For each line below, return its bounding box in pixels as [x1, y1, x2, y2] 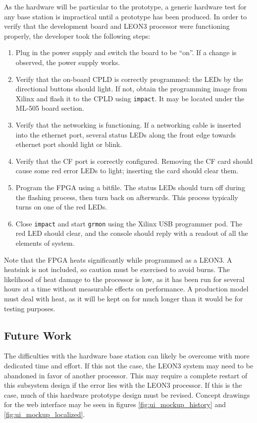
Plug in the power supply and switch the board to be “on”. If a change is [15, 47, 237, 58]
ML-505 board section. [15, 103, 84, 113]
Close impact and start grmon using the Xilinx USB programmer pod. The [15, 218, 243, 228]
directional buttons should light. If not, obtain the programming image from [15, 83, 247, 94]
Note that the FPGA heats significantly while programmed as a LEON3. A [4, 254, 232, 265]
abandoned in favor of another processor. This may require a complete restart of [4, 370, 248, 380]
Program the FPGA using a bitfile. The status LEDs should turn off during [15, 182, 245, 192]
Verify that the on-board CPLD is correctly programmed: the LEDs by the [15, 73, 243, 84]
